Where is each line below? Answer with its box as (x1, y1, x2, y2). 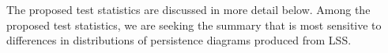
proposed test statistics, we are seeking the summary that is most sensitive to (6, 16, 382, 33)
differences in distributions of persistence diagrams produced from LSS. (6, 32, 352, 48)
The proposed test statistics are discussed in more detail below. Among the (6, 2, 371, 17)
